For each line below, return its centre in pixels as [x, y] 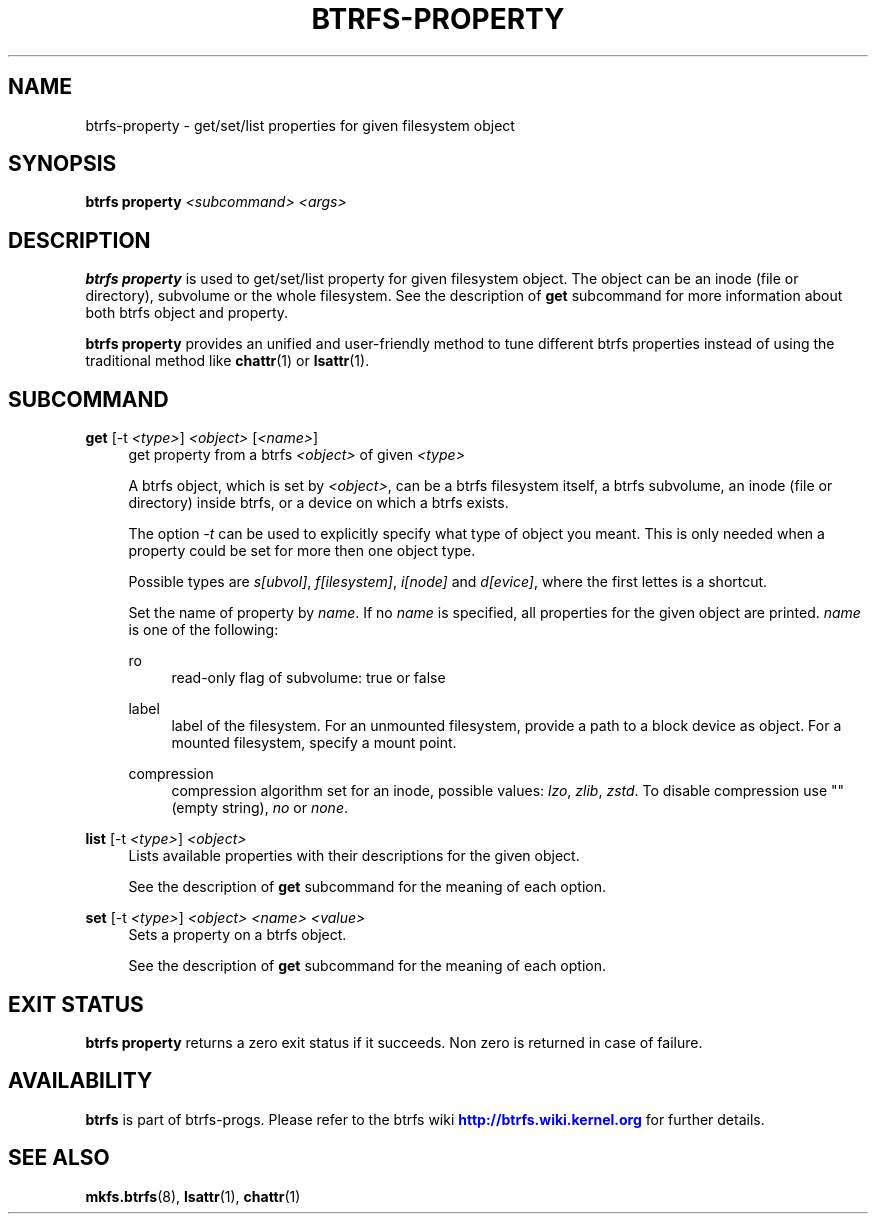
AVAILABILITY [80, 1081]
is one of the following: [203, 630]
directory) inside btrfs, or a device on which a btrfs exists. [318, 503]
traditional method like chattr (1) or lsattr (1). [227, 361]
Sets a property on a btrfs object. [237, 935]
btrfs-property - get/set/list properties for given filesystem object [300, 125]
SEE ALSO [59, 1158]
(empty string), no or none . [260, 808]
